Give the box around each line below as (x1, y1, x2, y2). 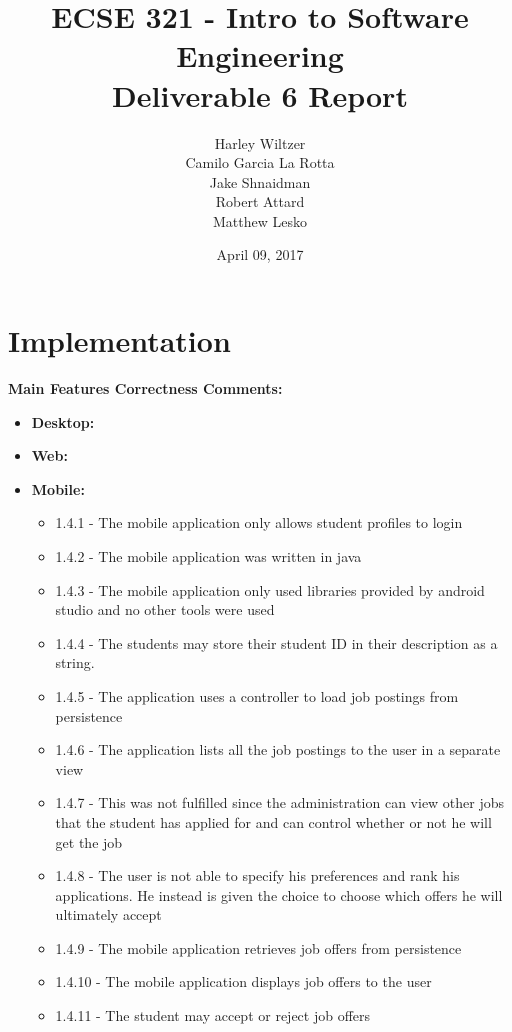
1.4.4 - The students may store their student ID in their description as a (55, 632, 498, 653)
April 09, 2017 (216, 244, 304, 265)
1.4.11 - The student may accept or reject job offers (55, 1005, 371, 1026)
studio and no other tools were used (55, 599, 275, 620)
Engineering (176, 35, 344, 76)
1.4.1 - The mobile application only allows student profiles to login (55, 512, 463, 533)
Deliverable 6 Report (112, 74, 408, 115)
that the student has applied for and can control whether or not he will (55, 811, 492, 832)
